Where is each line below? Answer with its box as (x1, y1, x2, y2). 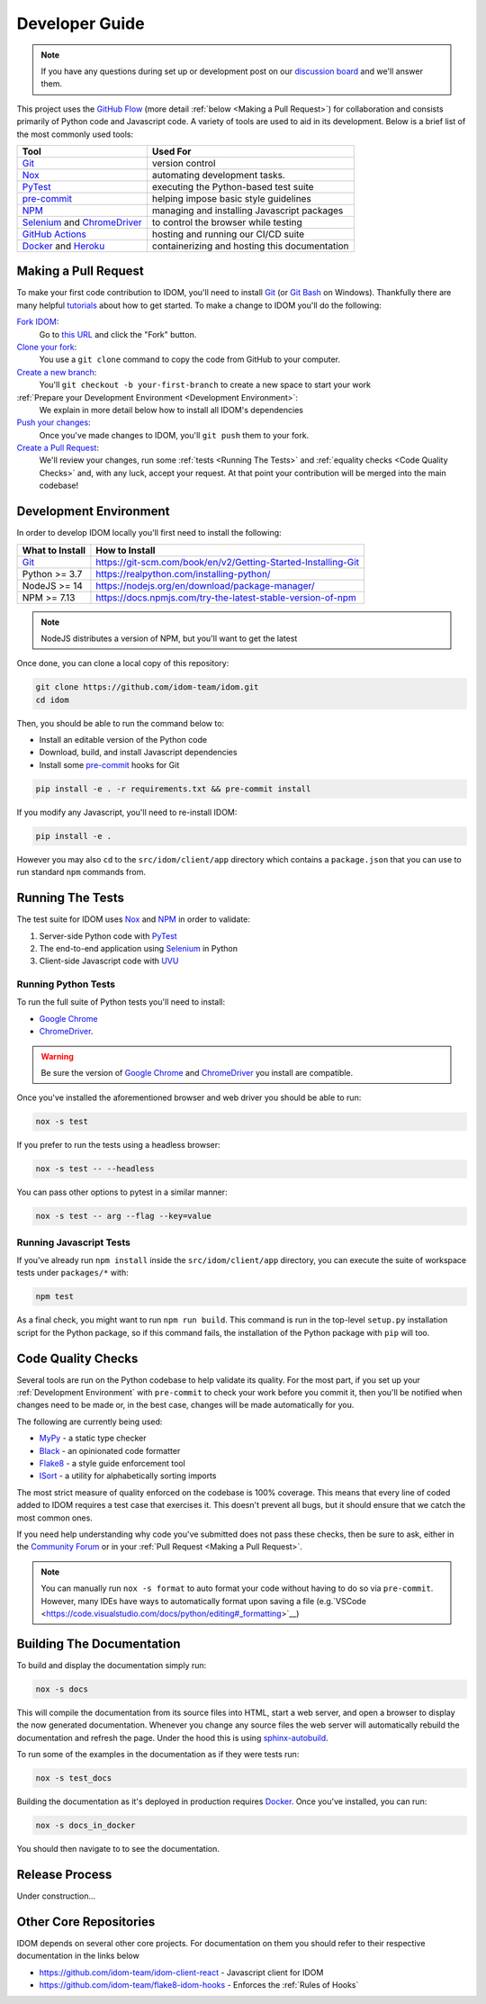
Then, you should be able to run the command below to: (16, 718, 225, 728)
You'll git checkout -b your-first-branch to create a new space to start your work (39, 379, 372, 391)
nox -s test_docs (35, 1773, 112, 1783)
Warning (40, 1051, 74, 1061)
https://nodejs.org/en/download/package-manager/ (95, 579, 315, 591)
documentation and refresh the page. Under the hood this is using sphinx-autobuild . (16, 1732, 328, 1743)
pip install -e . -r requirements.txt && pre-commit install (35, 783, 311, 794)
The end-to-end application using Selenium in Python (39, 943, 238, 953)
